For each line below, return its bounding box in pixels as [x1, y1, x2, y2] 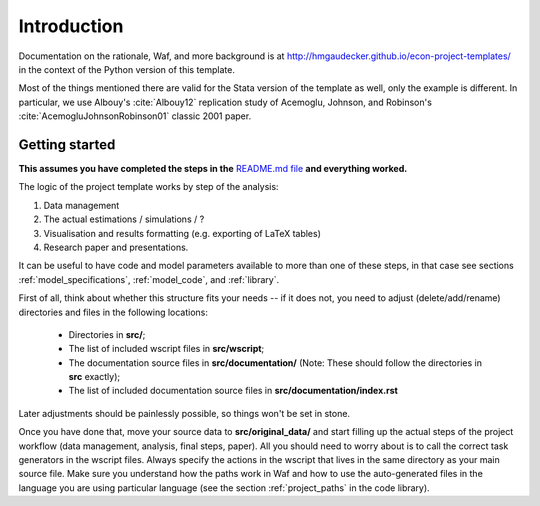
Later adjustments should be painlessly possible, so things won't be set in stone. [18, 407, 350, 419]
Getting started [18, 136, 116, 153]
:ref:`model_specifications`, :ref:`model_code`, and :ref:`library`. [18, 273, 280, 285]
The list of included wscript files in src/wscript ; [68, 343, 265, 355]
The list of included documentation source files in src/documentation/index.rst [68, 385, 399, 397]
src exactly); [68, 371, 120, 383]
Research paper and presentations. [43, 241, 189, 253]
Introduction [18, 15, 124, 37]
